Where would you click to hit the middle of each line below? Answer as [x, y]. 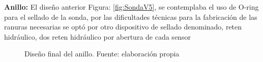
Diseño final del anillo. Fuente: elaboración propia [102, 54]
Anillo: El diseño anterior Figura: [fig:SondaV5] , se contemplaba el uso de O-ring [131, 7]
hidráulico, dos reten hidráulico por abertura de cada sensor [97, 36]
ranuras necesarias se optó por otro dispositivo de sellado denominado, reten [123, 27]
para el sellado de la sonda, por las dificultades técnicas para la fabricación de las [131, 17]
